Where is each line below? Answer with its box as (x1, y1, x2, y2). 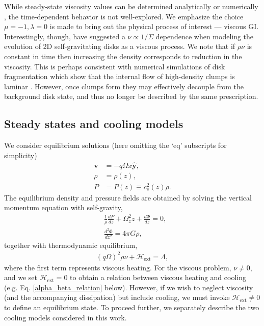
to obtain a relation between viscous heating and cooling (70, 272, 246, 283)
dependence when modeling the (155, 31, 254, 41)
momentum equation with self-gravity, (4, 202, 123, 213)
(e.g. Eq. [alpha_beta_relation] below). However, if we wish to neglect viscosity (4, 282, 253, 292)
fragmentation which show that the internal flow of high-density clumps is (4, 71, 235, 82)
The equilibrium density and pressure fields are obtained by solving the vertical (4, 192, 252, 203)
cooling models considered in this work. (4, 312, 127, 322)
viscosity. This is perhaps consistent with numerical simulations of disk (4, 61, 225, 71)
